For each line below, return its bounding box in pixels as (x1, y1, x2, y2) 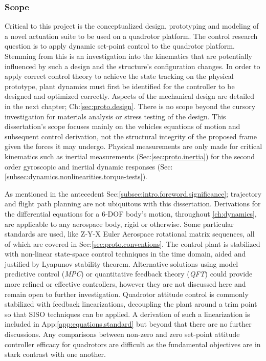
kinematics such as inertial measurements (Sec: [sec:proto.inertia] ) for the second (5, 151, 255, 161)
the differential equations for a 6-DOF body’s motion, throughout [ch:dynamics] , (5, 208, 257, 219)
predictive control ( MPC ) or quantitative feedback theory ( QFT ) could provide (5, 268, 253, 279)
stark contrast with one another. (5, 349, 106, 359)
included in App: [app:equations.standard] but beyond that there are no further (5, 318, 252, 329)
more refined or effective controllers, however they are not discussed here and (5, 279, 246, 289)
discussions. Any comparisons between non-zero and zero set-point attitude (5, 329, 240, 339)
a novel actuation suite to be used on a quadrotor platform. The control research (5, 30, 258, 41)
